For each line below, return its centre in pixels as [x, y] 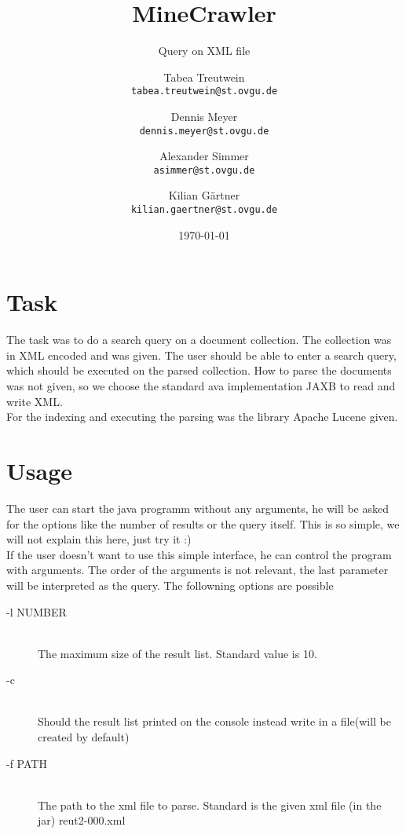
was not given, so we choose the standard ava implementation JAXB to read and [201, 386]
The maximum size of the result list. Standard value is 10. [177, 653]
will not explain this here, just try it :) [99, 539]
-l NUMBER [37, 611]
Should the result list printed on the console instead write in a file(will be [215, 721]
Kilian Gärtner [204, 195]
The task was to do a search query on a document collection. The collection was [199, 340]
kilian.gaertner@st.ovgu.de [204, 210]
